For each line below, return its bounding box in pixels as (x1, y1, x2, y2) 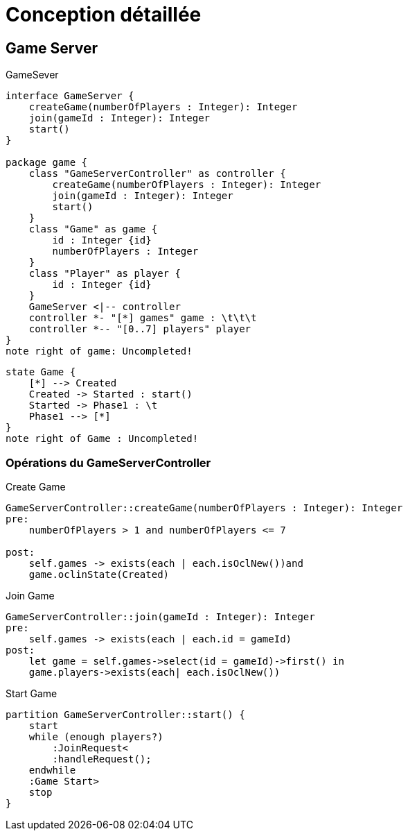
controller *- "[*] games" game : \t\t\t (28, 312, 257, 324)
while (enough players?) (28, 731, 163, 742)
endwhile (28, 764, 76, 776)
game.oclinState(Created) (28, 568, 170, 580)
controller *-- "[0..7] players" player (28, 323, 251, 335)
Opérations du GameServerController (6, 455, 211, 470)
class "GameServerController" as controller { (28, 168, 286, 180)
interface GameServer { (6, 90, 134, 102)
